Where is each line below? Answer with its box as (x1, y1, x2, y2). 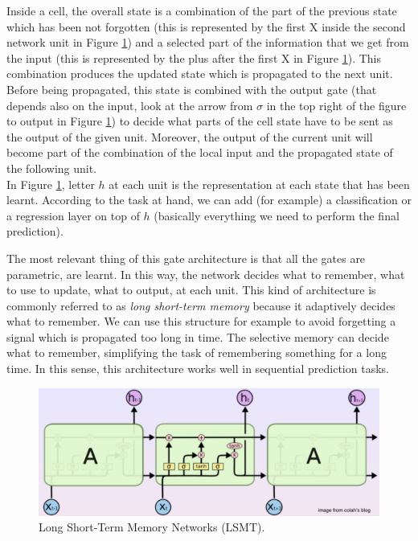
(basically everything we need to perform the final (154, 207, 400, 223)
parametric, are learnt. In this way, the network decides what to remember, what (6, 265, 405, 282)
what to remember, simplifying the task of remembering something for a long (6, 344, 387, 361)
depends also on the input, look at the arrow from (6, 96, 253, 113)
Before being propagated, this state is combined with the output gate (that (6, 80, 377, 97)
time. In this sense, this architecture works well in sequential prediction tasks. (6, 360, 389, 377)
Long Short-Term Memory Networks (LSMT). (39, 518, 265, 535)
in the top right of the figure (266, 96, 407, 113)
